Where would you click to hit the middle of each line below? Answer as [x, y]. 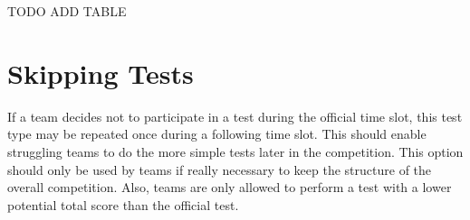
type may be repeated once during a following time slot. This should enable [217, 134]
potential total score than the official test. [123, 204]
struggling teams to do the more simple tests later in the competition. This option [235, 151]
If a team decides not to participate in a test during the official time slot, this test [235, 116]
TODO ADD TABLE [67, 11]
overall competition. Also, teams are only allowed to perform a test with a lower [230, 187]
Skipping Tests [101, 73]
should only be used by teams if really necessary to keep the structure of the [220, 169]
